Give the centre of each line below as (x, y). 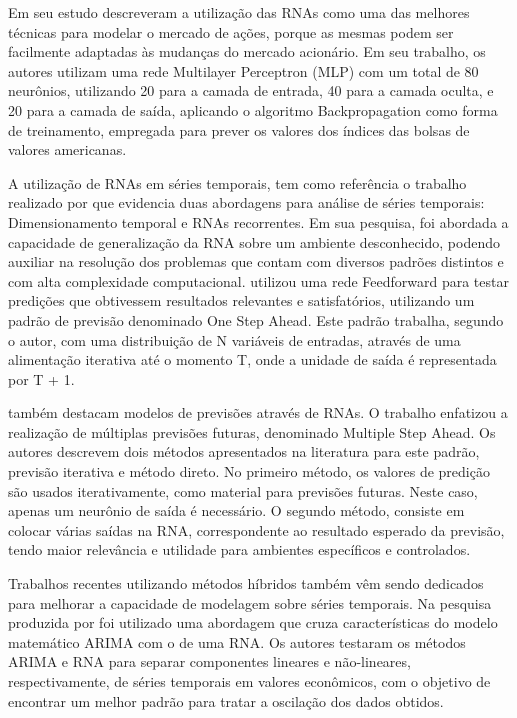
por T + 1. (41, 378)
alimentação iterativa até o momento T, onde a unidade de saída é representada (252, 359)
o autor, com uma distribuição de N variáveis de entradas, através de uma (234, 339)
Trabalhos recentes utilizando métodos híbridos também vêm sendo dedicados (246, 583)
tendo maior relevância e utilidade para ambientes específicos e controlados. (239, 549)
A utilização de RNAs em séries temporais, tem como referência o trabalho (237, 182)
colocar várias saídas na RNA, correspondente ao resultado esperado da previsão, (256, 529)
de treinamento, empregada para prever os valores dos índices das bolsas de (239, 129)
